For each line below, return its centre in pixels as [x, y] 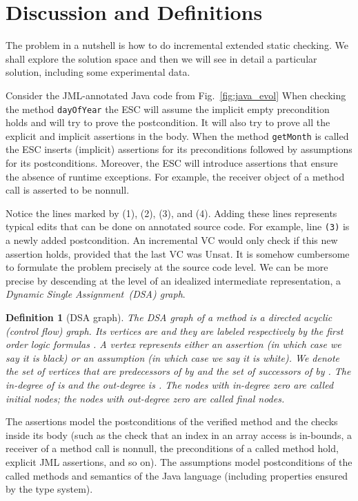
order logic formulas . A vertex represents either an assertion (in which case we [173, 344]
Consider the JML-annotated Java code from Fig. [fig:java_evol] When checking [176, 95]
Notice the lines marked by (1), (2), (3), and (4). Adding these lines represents [171, 213]
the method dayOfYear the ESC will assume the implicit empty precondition [168, 109]
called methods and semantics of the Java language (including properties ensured [177, 475]
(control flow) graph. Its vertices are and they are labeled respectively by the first [175, 330]
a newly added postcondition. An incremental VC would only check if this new [172, 240]
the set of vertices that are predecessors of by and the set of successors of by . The [178, 371]
